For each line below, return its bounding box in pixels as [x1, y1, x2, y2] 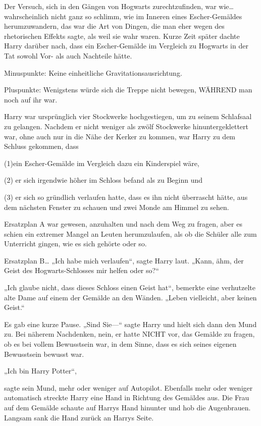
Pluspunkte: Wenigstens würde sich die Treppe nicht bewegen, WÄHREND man [4, 84, 252, 95]
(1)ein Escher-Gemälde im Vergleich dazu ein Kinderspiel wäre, [4, 157, 199, 168]
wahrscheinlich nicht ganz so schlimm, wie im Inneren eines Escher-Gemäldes [4, 11, 242, 21]
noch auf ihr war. [4, 94, 58, 104]
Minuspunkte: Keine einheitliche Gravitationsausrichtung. [4, 67, 182, 78]
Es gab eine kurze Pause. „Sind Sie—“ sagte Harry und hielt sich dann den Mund [4, 318, 257, 329]
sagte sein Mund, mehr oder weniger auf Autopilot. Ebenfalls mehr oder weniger [4, 382, 253, 393]
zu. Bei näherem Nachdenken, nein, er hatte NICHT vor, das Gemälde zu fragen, [4, 329, 255, 339]
